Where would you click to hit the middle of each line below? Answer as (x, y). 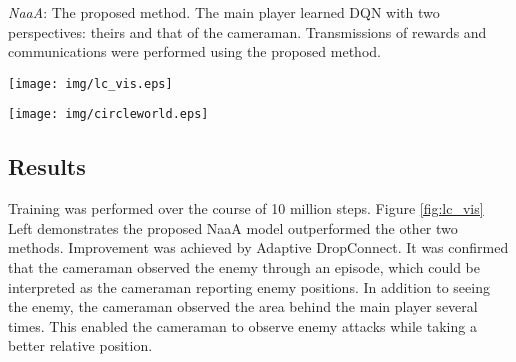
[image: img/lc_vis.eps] (90, 83)
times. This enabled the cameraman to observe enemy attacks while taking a (242, 325)
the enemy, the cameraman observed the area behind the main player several (243, 306)
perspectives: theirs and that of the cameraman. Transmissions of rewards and (247, 31)
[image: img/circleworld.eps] (108, 114)
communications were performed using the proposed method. (194, 51)
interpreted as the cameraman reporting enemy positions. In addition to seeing (249, 286)
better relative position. (80, 345)
